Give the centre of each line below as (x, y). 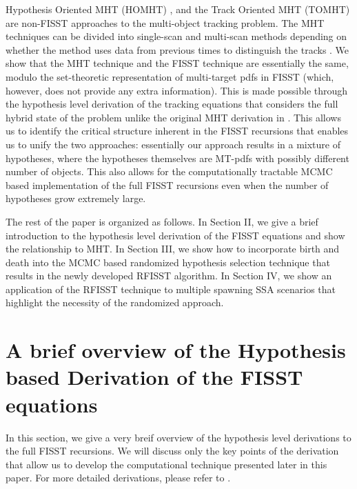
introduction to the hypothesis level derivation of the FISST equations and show (175, 235)
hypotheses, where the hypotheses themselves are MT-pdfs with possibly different (177, 158)
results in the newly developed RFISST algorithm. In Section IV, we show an (169, 276)
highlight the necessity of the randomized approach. (115, 302)
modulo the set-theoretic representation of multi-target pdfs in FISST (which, (170, 76)
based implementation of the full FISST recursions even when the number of (167, 184)
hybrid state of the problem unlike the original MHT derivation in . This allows (173, 117)
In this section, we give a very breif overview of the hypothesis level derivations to (178, 437)
